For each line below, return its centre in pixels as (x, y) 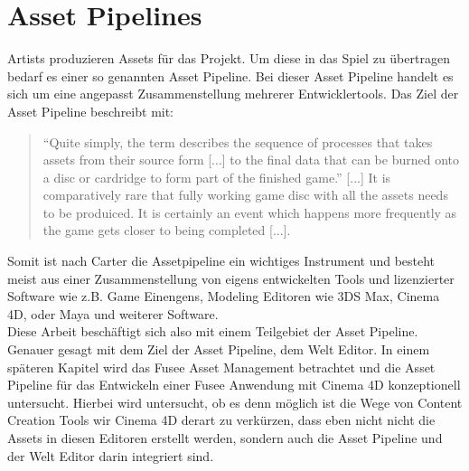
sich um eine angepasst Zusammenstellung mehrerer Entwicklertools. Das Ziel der (233, 94)
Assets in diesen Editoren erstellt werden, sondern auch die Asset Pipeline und (225, 438)
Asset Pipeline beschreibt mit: (91, 111)
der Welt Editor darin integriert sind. (111, 455)
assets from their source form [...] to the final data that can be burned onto (251, 160)
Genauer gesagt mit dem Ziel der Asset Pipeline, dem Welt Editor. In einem (219, 349)
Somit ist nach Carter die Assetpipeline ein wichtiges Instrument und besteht (221, 261)
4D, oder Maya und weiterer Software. (113, 313)
